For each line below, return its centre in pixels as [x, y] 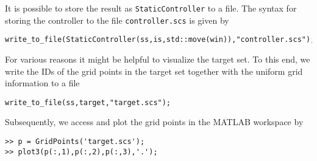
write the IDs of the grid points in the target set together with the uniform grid [154, 71]
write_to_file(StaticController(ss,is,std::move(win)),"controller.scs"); [160, 40]
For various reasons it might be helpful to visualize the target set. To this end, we [158, 59]
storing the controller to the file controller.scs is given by [117, 20]
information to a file [42, 83]
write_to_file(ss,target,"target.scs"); [88, 102]
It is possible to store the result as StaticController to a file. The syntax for [151, 8]
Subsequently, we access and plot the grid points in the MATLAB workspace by [154, 122]
